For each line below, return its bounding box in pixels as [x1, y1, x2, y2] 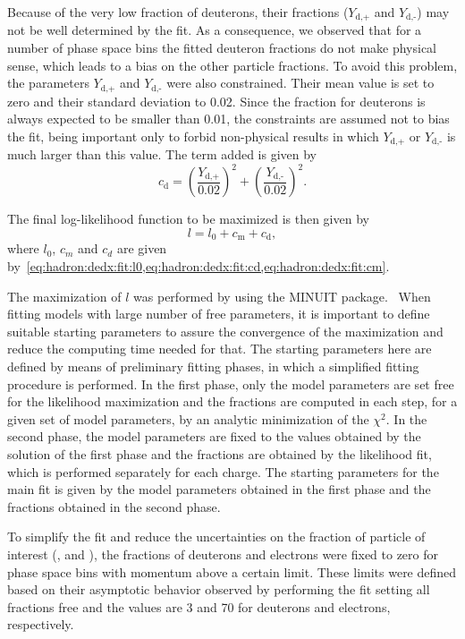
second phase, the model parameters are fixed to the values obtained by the [7, 427, 421, 446]
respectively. [7, 615, 74, 634]
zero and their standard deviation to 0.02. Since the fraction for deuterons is [7, 91, 426, 110]
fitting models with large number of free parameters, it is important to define [7, 304, 430, 323]
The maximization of [7, 286, 122, 305]
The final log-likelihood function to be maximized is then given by [7, 209, 369, 228]
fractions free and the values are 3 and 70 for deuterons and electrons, [7, 597, 391, 616]
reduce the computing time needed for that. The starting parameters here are [7, 339, 432, 358]
